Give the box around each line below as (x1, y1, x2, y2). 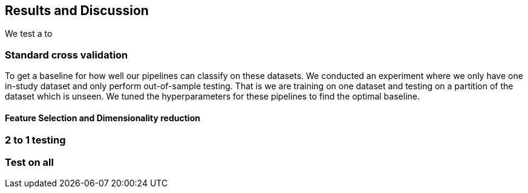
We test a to (5, 28, 53, 39)
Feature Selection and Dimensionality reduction (5, 112, 200, 123)
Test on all (5, 156, 54, 168)
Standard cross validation (5, 48, 128, 61)
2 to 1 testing (5, 134, 66, 147)
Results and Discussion (5, 3, 149, 18)
